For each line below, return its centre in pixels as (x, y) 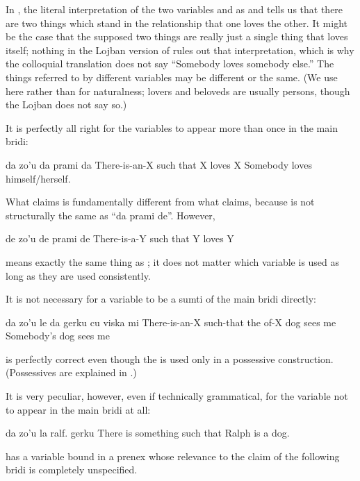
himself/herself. (38, 178)
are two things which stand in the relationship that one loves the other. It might (177, 23)
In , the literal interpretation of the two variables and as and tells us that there (174, 9)
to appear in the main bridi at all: (78, 409)
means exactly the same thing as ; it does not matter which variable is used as (173, 261)
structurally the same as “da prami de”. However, (111, 215)
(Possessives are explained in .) (71, 372)
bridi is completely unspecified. (72, 470)
